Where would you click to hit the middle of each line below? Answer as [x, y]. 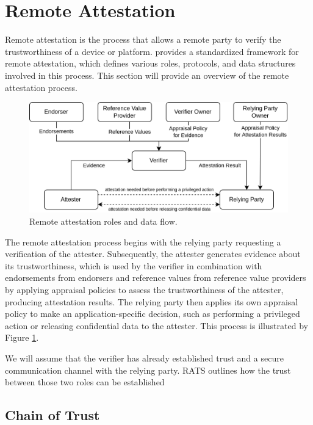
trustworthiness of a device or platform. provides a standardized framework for [152, 51]
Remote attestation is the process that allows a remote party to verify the [143, 39]
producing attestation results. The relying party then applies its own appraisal [152, 301]
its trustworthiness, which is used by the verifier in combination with [134, 265]
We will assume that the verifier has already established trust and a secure [144, 358]
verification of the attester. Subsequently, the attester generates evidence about [153, 254]
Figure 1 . [22, 337]
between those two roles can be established [85, 382]
